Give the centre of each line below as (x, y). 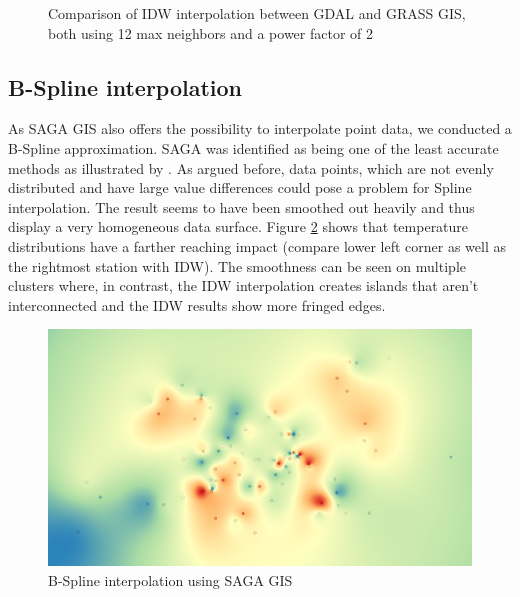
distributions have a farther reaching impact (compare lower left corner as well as (257, 245)
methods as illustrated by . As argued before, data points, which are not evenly (251, 167)
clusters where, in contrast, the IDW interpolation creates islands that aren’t (243, 285)
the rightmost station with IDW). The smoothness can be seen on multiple (237, 265)
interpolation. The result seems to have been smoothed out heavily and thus (241, 206)
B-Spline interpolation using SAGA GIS (170, 579)
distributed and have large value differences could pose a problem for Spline (240, 187)
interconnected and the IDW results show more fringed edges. (197, 304)
